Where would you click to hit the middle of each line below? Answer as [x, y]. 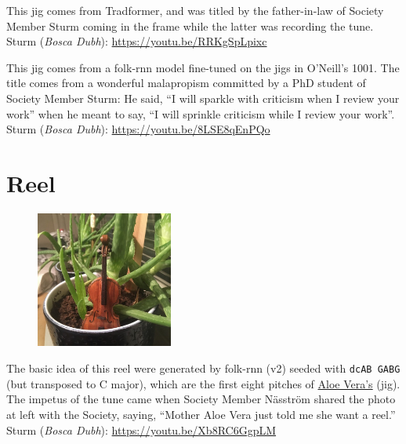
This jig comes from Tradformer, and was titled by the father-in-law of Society [195, 10]
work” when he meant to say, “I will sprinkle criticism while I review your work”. [201, 113]
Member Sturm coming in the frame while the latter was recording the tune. [190, 25]
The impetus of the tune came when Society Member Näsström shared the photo [201, 399]
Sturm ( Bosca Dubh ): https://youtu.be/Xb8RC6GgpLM [141, 429]
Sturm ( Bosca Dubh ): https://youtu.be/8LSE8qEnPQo [138, 129]
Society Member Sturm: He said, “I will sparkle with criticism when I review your [203, 98]
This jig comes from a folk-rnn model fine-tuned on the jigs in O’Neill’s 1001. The [203, 67]
